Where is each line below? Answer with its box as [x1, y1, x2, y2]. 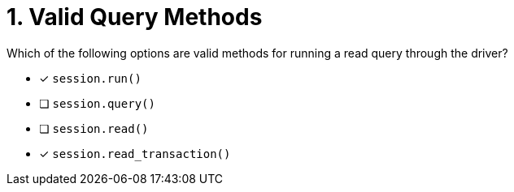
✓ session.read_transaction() [39, 146, 231, 160]
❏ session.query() [39, 96, 155, 110]
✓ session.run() [39, 70, 142, 85]
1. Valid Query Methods [7, 3, 263, 31]
